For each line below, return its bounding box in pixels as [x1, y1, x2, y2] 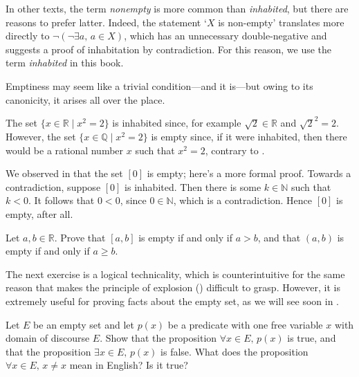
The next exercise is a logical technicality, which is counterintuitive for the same [6, 266, 345, 281]
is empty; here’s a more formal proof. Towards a [147, 166, 351, 181]
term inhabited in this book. [6, 55, 124, 70]
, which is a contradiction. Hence [173, 193, 313, 208]
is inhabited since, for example [112, 116, 241, 130]
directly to [6, 28, 50, 43]
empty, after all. [6, 207, 73, 221]
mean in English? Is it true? [69, 358, 188, 372]
